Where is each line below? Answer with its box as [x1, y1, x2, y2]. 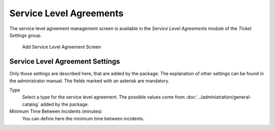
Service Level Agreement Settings [9, 57, 120, 66]
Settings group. [9, 32, 42, 38]
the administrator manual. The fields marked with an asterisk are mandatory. [9, 78, 170, 84]
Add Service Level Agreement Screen [22, 44, 101, 50]
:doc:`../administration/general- [186, 94, 252, 100]
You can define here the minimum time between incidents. [22, 115, 145, 121]
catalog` [22, 101, 40, 107]
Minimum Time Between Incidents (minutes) [9, 108, 102, 114]
